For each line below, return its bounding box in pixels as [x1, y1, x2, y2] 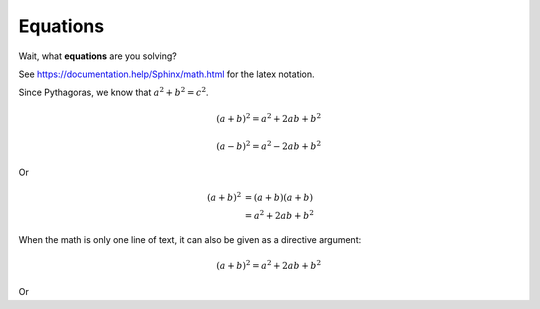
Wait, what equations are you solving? [18, 50, 177, 62]
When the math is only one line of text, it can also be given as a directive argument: [18, 233, 362, 245]
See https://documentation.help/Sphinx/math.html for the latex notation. [18, 68, 315, 80]
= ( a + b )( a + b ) [244, 192, 314, 204]
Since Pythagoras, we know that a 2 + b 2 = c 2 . [18, 85, 209, 99]
